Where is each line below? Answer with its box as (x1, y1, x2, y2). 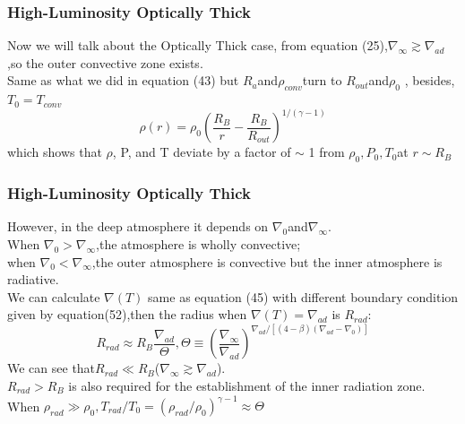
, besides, (404, 71, 455, 90)
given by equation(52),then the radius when (7, 305, 247, 324)
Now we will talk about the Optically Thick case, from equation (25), (7, 36, 388, 55)
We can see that (7, 359, 96, 377)
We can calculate (7, 287, 100, 306)
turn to (302, 71, 342, 90)
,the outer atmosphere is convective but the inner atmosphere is (91, 252, 443, 271)
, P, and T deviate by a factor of (112, 143, 291, 161)
